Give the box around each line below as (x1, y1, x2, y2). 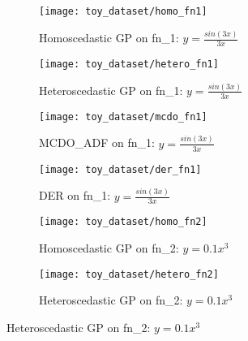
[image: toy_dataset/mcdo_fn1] (39, 110, 207, 123)
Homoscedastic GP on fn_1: (39, 29, 179, 46)
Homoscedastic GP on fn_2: (39, 240, 179, 257)
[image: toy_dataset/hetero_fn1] (39, 58, 219, 70)
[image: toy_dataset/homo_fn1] (39, 6, 207, 17)
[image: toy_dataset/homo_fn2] (39, 216, 207, 228)
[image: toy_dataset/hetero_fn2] (39, 268, 219, 280)
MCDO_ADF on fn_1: (39, 134, 155, 151)
